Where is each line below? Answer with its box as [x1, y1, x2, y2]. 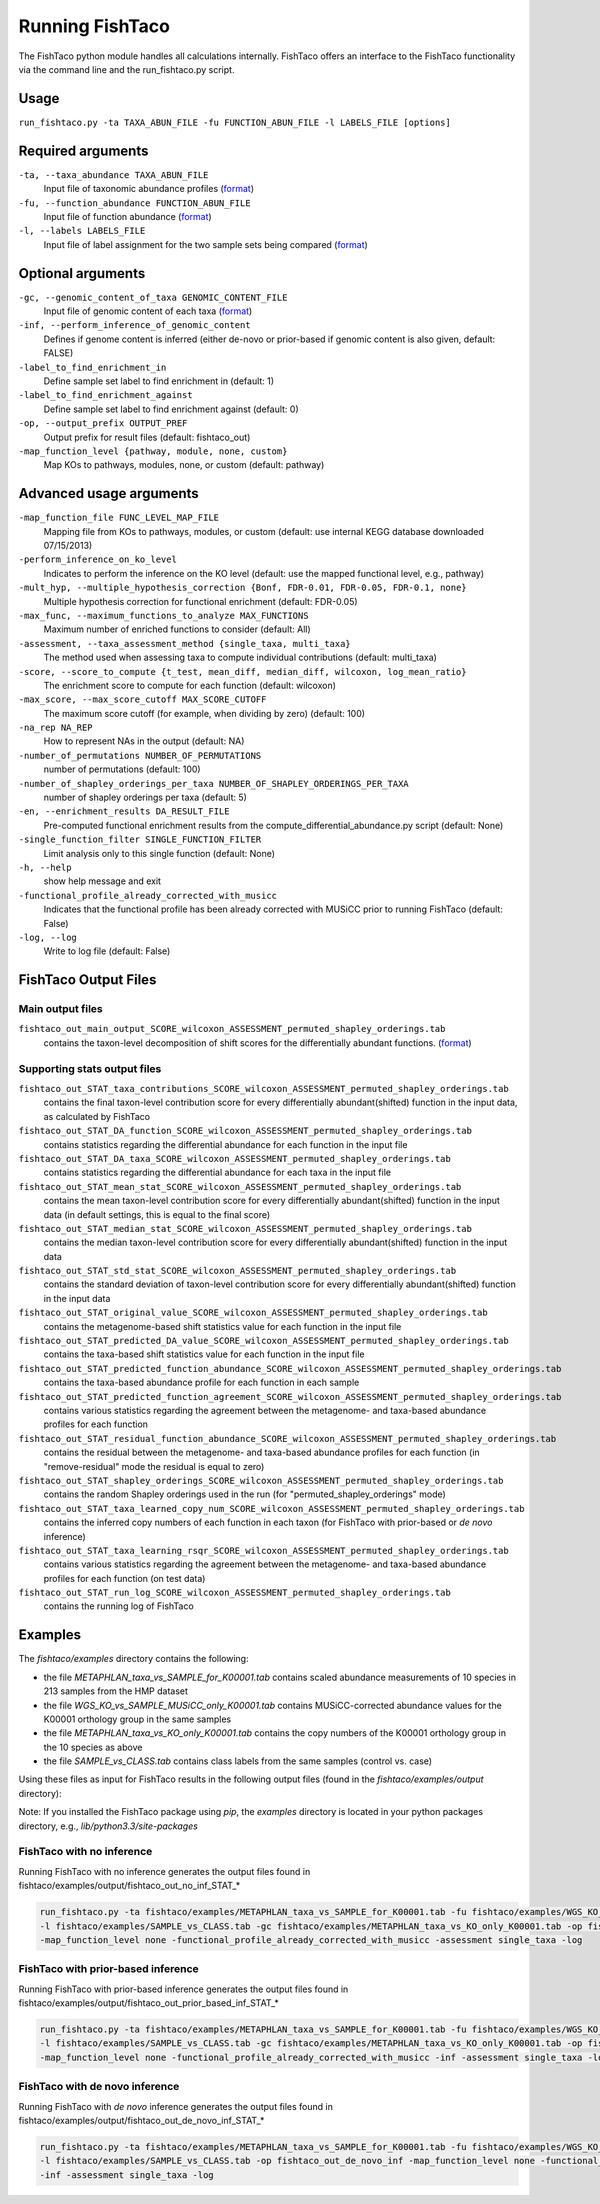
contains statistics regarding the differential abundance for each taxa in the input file [43, 1166, 392, 1179]
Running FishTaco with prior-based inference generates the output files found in [18, 1983, 349, 1995]
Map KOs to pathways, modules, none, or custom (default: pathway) [43, 459, 325, 471]
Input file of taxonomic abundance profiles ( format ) [43, 183, 255, 195]
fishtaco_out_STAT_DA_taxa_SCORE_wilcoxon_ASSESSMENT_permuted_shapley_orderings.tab [18, 1153, 452, 1164]
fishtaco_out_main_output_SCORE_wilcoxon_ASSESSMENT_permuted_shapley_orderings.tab [18, 1023, 446, 1035]
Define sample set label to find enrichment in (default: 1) [43, 375, 275, 387]
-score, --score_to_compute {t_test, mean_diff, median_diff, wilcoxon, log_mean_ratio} [18, 666, 467, 677]
